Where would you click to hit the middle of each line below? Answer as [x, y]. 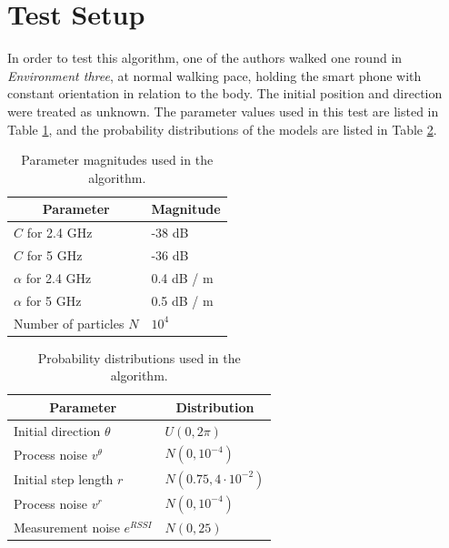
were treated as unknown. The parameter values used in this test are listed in [223, 111]
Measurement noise [67, 528]
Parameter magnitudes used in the [117, 160]
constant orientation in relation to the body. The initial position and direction [225, 93]
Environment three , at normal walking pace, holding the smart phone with [215, 75]
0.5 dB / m [182, 300]
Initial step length [64, 478]
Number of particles [69, 323]
